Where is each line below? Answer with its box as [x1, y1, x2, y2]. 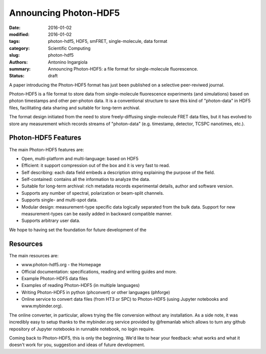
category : [9, 45, 30, 51]
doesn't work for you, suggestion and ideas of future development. [9, 342, 145, 348]
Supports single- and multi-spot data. [21, 197, 98, 203]
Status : [9, 73, 25, 79]
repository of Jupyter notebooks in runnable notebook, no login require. [9, 326, 155, 332]
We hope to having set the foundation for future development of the [9, 227, 147, 233]
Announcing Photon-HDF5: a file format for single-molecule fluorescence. [48, 66, 199, 71]
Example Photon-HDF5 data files [21, 275, 88, 281]
